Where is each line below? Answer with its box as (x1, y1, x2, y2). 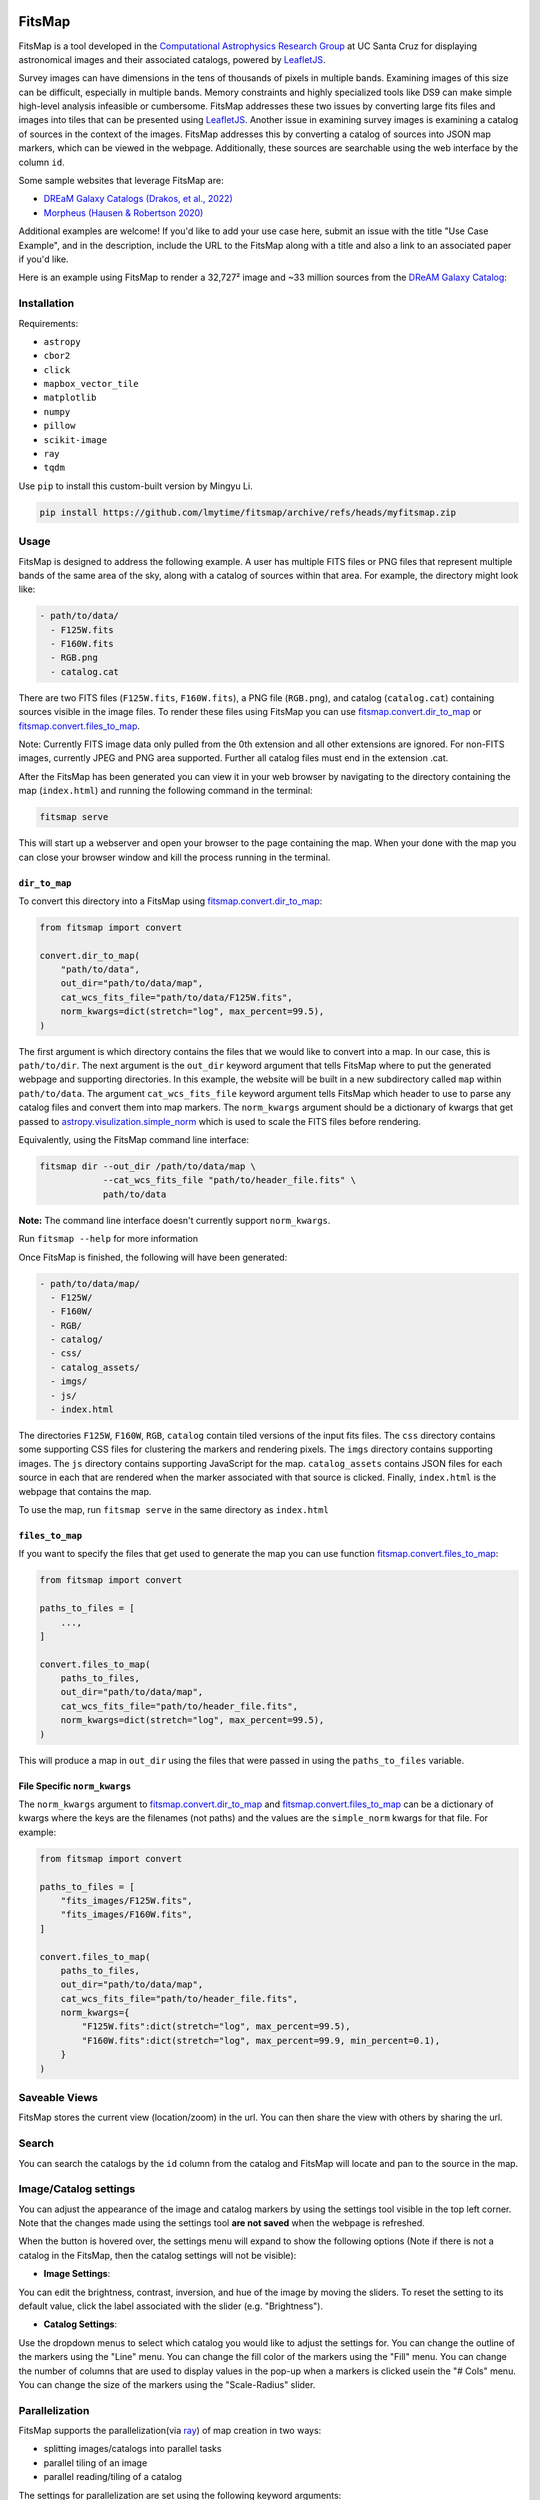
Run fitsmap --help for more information (18, 1233, 199, 1245)
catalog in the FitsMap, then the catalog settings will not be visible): (18, 2249, 297, 2261)
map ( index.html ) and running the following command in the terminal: (18, 785, 314, 797)
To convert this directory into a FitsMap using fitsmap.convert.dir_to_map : (18, 895, 323, 907)
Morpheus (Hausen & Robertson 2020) (43, 206, 204, 219)
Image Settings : (43, 2268, 111, 2280)
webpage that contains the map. (18, 1485, 152, 1497)
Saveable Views (18, 2090, 99, 2104)
